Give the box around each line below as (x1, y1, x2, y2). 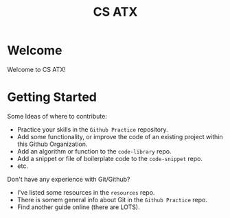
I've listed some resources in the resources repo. (16, 188, 155, 196)
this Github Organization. (16, 140, 88, 148)
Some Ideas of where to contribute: (7, 112, 108, 120)
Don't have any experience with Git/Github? (7, 175, 130, 183)
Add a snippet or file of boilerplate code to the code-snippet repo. (16, 154, 203, 162)
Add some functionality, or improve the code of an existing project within (16, 132, 223, 141)
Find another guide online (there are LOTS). (16, 203, 140, 211)
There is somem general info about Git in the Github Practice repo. (16, 195, 208, 204)
